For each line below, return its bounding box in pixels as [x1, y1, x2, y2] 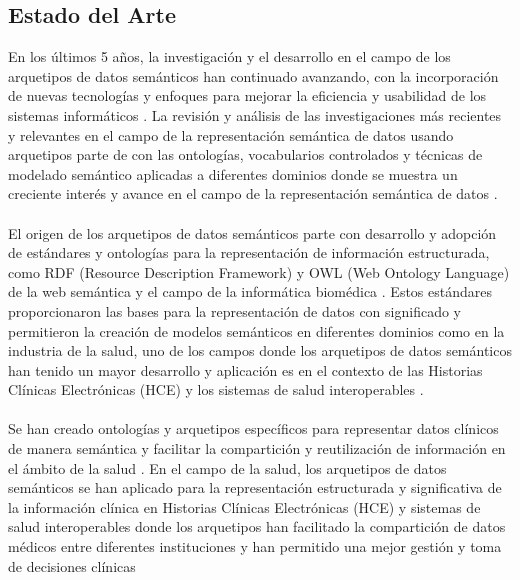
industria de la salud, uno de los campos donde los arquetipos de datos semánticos [8, 340, 512, 361]
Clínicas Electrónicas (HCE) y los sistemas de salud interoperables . [8, 379, 424, 400]
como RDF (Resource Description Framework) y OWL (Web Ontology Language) [8, 261, 510, 282]
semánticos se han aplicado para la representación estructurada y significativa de [8, 477, 502, 498]
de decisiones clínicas [8, 555, 136, 576]
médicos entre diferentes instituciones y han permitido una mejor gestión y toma [8, 536, 502, 557]
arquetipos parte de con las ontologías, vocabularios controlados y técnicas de [8, 144, 483, 165]
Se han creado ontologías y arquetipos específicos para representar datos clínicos [8, 418, 499, 439]
